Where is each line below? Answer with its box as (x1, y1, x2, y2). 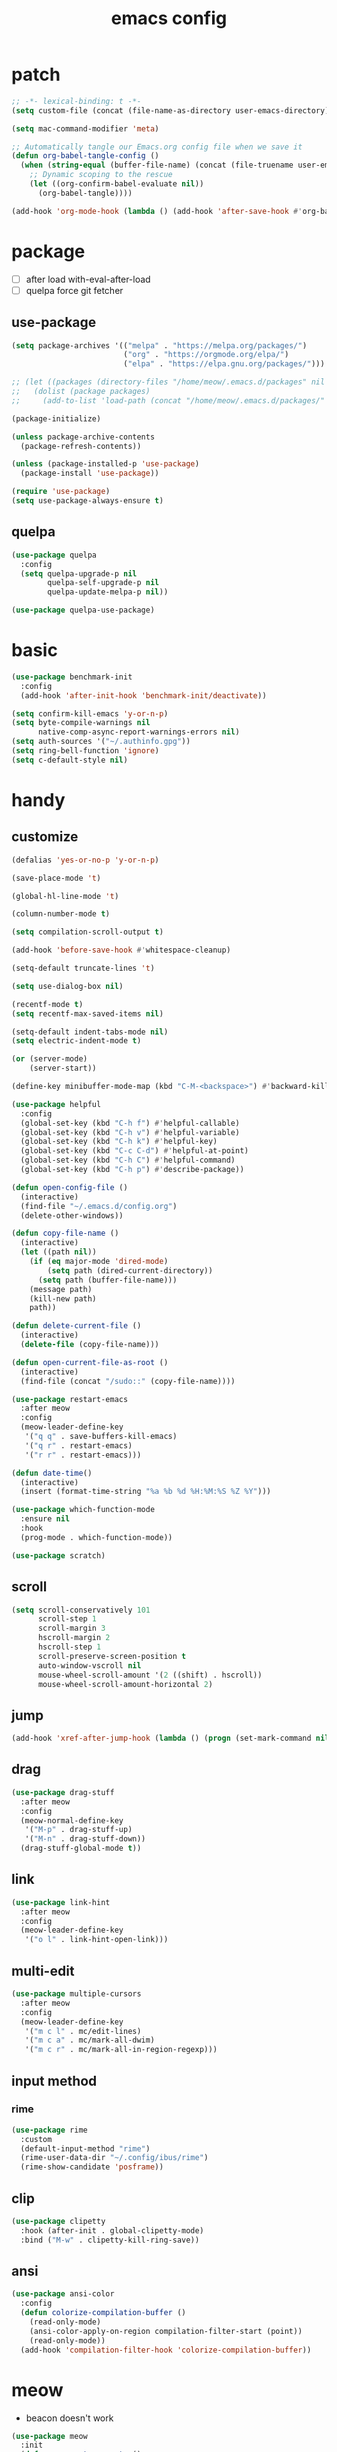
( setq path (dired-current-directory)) (47, 1265, 214, 1276)
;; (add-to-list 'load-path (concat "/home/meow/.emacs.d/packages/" (11, 395, 326, 406)
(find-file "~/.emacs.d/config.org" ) (20, 1201, 178, 1211)
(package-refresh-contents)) (20, 441, 142, 451)
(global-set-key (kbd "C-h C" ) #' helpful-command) (20, 1155, 236, 1166)
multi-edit (11, 1962, 75, 1979)
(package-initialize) (11, 413, 102, 424)
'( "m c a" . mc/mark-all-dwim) (24, 2035, 156, 2046)
